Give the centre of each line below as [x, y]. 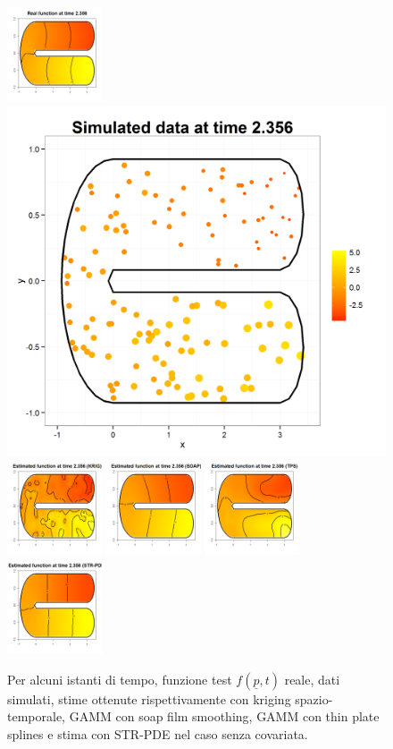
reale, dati [312, 679]
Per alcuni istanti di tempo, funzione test [120, 679]
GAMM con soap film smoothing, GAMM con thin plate [224, 716]
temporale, [36, 716]
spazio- [314, 698]
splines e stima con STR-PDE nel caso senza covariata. [158, 733]
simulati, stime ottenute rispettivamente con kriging [149, 698]
